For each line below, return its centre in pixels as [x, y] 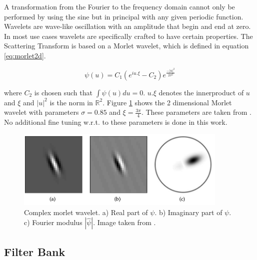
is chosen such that [63, 92]
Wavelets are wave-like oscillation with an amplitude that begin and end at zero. [127, 26]
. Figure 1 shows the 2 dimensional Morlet [167, 102]
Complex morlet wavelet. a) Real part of [86, 212]
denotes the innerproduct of [201, 92]
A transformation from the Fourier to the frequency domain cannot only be [119, 6]
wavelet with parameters [41, 112]
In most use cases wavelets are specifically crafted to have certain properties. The [128, 36]
